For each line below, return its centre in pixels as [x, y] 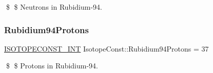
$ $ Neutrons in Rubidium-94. [54, 7]
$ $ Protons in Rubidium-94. [52, 66]
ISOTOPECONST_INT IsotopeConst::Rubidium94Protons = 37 [106, 48]
